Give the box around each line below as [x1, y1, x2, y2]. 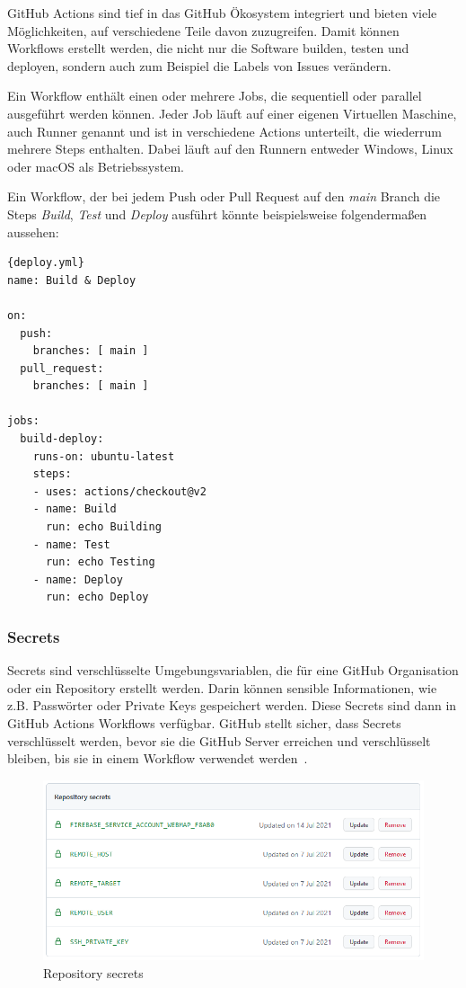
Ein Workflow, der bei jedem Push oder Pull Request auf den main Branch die [7, 187, 441, 206]
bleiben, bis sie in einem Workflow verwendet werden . [7, 749, 308, 768]
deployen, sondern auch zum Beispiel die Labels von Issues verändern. [7, 56, 391, 75]
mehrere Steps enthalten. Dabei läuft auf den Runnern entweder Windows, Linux [7, 139, 453, 158]
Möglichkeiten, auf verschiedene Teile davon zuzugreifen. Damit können [7, 21, 400, 40]
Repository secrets [43, 963, 144, 982]
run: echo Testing [45, 556, 155, 569]
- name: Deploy [32, 573, 123, 586]
